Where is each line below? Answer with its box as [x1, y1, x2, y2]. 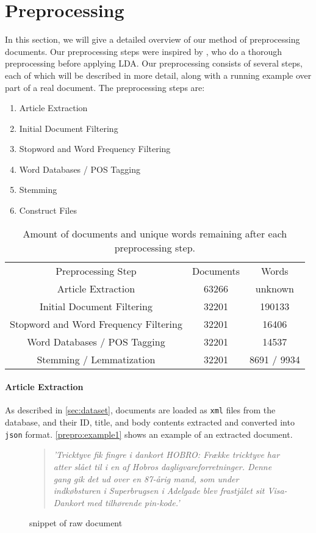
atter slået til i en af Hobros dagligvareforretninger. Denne [53, 460, 272, 473]
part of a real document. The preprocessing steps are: [5, 81, 205, 93]
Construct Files [19, 204, 77, 217]
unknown [255, 281, 294, 296]
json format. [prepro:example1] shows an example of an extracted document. [5, 427, 293, 440]
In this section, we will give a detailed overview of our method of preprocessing [5, 33, 300, 46]
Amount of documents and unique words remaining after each [23, 226, 287, 241]
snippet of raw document [29, 517, 123, 529]
